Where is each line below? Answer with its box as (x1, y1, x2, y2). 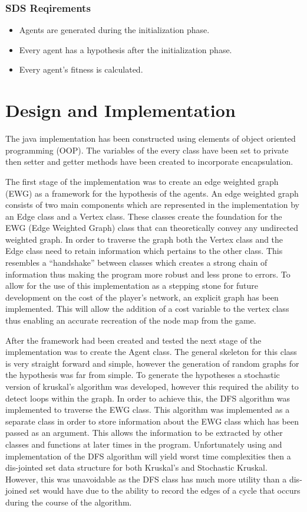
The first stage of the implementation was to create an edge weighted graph (5, 175, 279, 187)
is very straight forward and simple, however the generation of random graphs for (5, 357, 299, 369)
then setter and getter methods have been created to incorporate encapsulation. (5, 155, 293, 168)
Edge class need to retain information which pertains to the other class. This (5, 244, 283, 257)
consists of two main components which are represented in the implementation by (5, 198, 300, 211)
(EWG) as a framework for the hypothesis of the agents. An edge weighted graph (5, 187, 299, 199)
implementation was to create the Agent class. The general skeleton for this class (5, 345, 297, 358)
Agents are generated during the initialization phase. (19, 24, 210, 36)
